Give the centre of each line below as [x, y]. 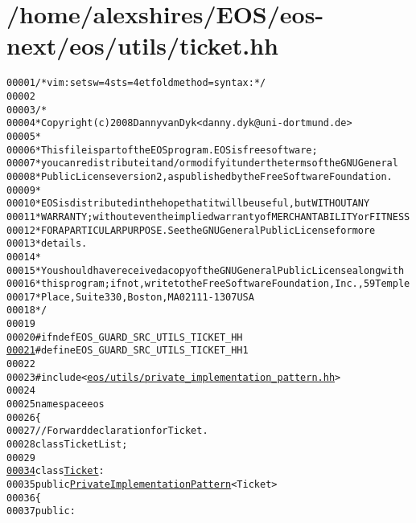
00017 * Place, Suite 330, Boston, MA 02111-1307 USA [130, 297]
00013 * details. [47, 244]
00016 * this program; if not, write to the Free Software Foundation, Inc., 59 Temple [208, 284]
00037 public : [41, 511]
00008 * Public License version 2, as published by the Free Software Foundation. [200, 176]
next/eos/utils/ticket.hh [142, 45]
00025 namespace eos [56, 405]
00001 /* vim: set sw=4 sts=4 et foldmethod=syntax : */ [136, 83]
